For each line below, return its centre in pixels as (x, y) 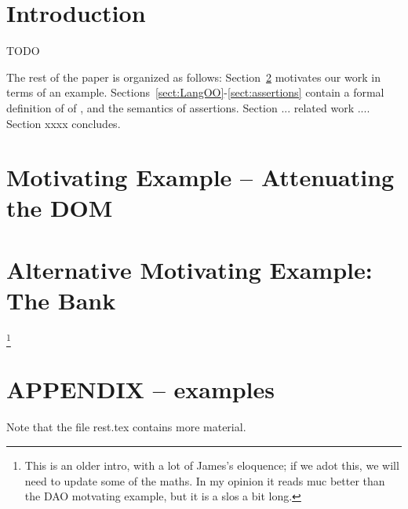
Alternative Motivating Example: (189, 269)
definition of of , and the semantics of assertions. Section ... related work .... (188, 107)
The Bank (61, 300)
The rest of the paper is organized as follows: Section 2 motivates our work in (193, 77)
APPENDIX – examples (141, 389)
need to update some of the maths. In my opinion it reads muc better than (205, 480)
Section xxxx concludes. (64, 123)
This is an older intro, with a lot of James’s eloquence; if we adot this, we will (212, 465)
